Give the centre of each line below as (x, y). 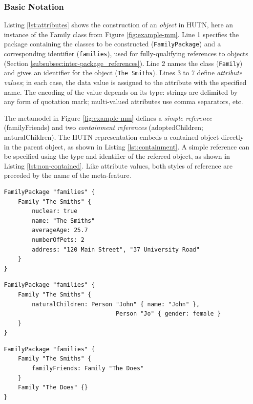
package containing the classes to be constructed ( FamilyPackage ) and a (113, 44)
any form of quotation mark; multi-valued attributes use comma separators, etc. (124, 101)
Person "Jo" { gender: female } (168, 314)
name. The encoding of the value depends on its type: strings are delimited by (121, 92)
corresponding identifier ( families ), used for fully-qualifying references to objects (126, 53)
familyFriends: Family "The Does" (88, 369)
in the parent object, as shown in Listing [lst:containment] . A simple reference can (127, 146)
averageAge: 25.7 (60, 230)
